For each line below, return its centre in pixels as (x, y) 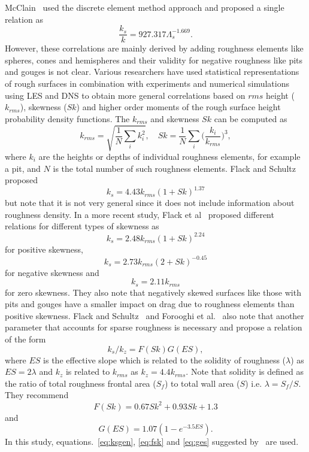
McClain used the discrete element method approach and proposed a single (145, 7)
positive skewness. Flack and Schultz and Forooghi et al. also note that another (154, 315)
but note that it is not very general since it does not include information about (150, 203)
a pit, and (23, 168)
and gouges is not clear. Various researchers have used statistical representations (152, 72)
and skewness (175, 118)
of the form (25, 339)
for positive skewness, (44, 249)
